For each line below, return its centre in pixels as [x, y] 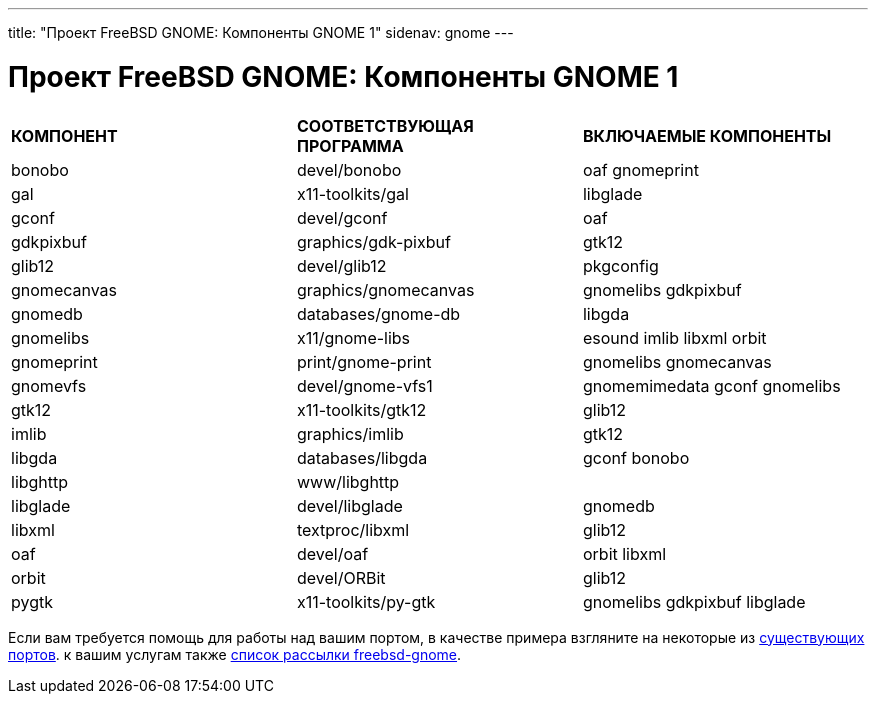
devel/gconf [342, 217]
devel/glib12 [341, 265]
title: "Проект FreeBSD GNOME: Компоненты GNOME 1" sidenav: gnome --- [261, 32]
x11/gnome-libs [353, 337]
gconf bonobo [636, 457]
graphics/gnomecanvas [385, 289]
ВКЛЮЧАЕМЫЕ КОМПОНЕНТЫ [707, 135]
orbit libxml [624, 553]
